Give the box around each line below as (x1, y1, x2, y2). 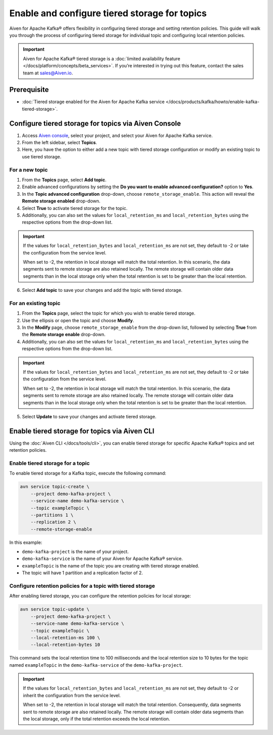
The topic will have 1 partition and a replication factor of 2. (22, 570, 144, 576)
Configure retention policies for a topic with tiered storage (9, 582, 155, 589)
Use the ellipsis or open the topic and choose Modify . (22, 317, 134, 323)
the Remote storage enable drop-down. (22, 331, 106, 337)
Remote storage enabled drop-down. (22, 198, 101, 204)
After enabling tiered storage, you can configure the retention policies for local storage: (9, 593, 192, 599)
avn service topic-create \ (20, 484, 89, 490)
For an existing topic (9, 299, 61, 307)
